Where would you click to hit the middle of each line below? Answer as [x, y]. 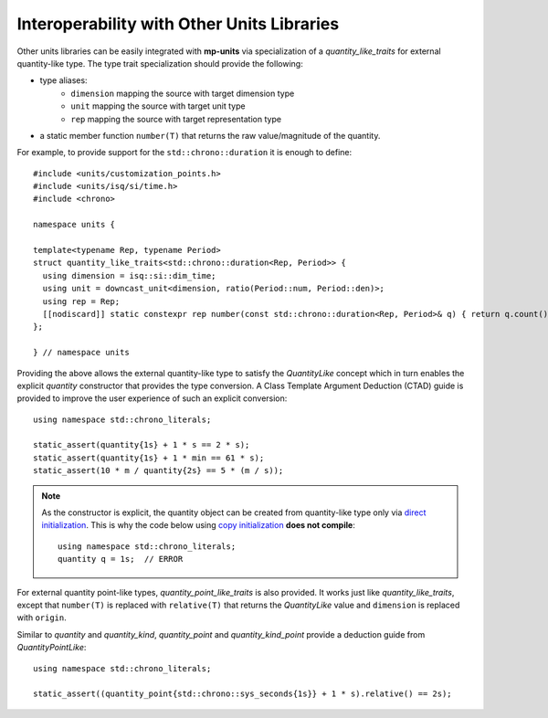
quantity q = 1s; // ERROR [121, 559]
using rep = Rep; [81, 301]
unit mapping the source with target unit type [158, 106]
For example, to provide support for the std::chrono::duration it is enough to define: [184, 153]
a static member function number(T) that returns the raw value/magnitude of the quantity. [210, 135]
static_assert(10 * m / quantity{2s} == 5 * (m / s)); [158, 471]
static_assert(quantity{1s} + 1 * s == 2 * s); [142, 445]
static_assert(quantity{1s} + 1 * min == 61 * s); [149, 458]
